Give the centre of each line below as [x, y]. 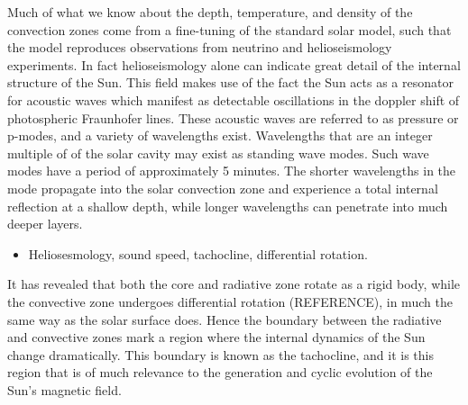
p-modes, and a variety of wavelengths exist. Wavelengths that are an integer [220, 135]
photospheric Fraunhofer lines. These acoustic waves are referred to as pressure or [233, 117]
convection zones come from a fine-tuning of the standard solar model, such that [229, 29]
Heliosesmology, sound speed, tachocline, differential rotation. [198, 253]
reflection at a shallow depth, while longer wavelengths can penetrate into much [228, 206]
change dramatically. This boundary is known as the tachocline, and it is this [220, 354]
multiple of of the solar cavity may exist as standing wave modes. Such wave [218, 153]
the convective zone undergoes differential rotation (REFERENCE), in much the [230, 301]
